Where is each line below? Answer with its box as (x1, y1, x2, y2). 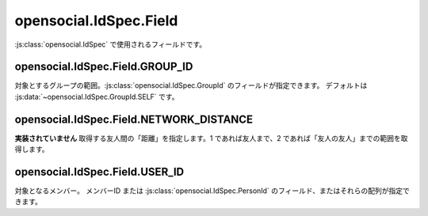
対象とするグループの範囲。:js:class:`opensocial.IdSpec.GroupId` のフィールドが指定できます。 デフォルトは (14, 81, 368, 90)
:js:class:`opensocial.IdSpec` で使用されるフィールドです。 (14, 40, 207, 49)
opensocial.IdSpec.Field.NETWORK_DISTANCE (14, 112, 254, 126)
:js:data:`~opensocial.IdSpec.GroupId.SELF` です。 (14, 92, 179, 101)
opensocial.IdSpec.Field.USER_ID (14, 165, 185, 178)
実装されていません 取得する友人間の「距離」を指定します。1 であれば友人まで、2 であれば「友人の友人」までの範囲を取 (14, 133, 408, 142)
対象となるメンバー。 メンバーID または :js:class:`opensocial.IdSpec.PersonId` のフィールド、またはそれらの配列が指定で (14, 186, 410, 195)
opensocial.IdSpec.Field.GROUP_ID (14, 60, 193, 74)
